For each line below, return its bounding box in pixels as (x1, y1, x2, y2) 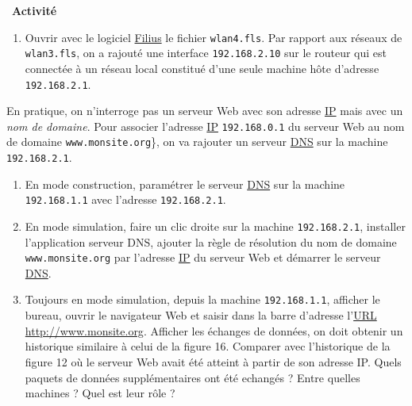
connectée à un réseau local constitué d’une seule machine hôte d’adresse (25, 59, 379, 76)
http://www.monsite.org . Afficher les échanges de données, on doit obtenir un (25, 322, 403, 339)
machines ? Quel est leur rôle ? (25, 385, 175, 401)
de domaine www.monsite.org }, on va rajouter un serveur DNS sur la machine (6, 133, 388, 150)
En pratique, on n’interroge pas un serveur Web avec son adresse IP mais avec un (6, 102, 403, 119)
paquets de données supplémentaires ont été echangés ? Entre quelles (25, 369, 360, 385)
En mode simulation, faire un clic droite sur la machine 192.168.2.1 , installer (25, 217, 406, 234)
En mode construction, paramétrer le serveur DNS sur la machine (25, 175, 345, 192)
